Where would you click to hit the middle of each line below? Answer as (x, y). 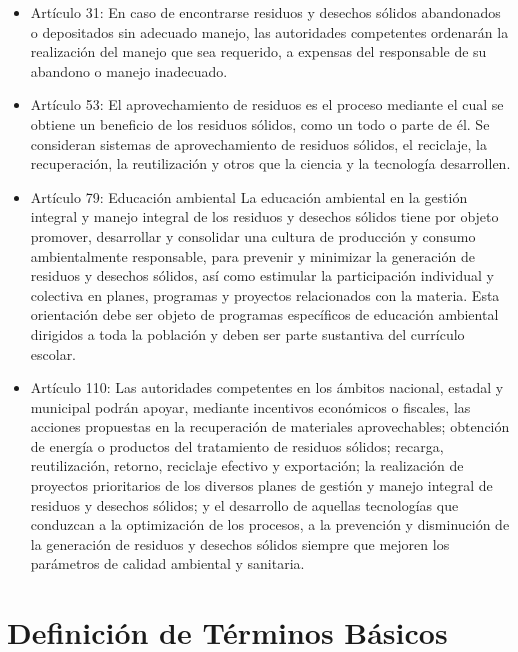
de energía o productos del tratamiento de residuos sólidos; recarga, (237, 445)
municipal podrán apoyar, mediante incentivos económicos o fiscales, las (250, 406)
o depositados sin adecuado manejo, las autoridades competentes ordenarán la (269, 31)
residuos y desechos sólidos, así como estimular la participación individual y (262, 275)
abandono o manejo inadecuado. (129, 70)
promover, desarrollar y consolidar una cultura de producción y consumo (253, 235)
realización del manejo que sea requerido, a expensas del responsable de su (258, 51)
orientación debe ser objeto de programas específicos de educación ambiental (264, 314)
